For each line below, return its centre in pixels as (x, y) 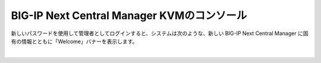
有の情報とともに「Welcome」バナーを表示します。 (74, 41)
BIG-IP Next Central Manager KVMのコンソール (129, 15)
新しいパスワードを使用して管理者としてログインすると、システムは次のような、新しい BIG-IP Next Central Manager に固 (160, 33)
